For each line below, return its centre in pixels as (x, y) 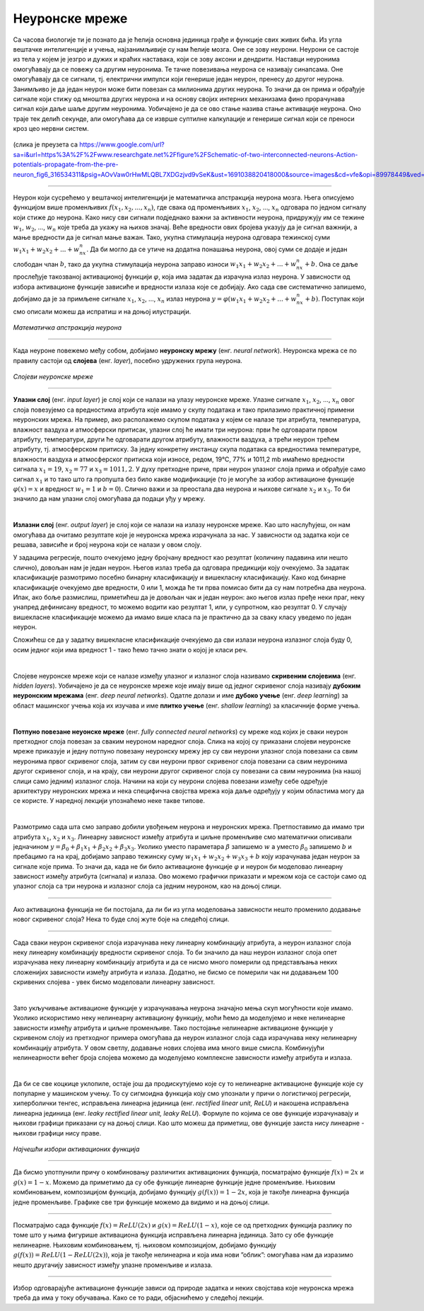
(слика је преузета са (45, 144)
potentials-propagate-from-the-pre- (66, 164)
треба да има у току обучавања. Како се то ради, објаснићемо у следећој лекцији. (139, 1298)
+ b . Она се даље (331, 264)
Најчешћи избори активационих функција (76, 1149)
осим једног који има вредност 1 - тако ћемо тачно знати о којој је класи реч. (130, 649)
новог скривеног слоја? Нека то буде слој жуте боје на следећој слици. (121, 919)
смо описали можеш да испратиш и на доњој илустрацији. (102, 311)
